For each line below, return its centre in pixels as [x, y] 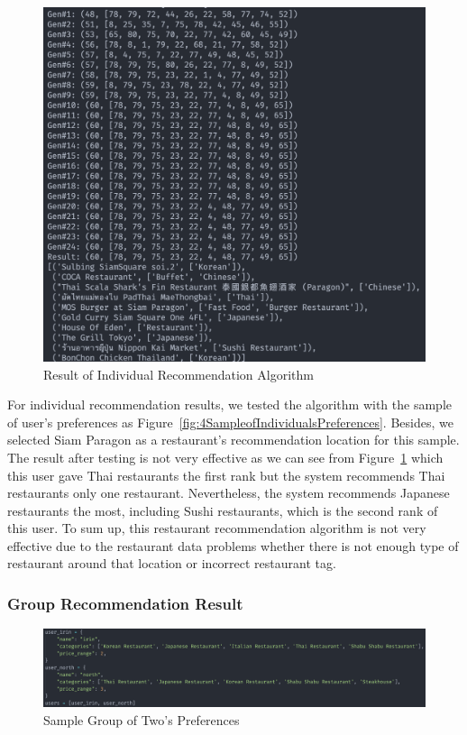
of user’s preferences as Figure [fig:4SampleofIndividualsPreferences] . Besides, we [230, 422]
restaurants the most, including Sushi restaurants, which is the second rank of [223, 510]
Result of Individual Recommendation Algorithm [179, 374]
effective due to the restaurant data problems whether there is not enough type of [233, 545]
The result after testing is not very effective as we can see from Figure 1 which [225, 457]
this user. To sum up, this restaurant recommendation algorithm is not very [217, 528]
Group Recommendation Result [125, 603]
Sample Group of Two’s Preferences [142, 719]
